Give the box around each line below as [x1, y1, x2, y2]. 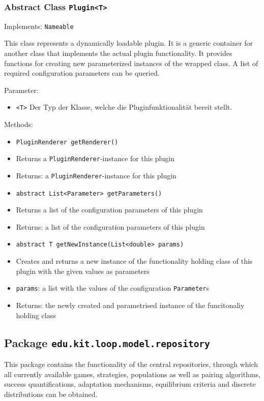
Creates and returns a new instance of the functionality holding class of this [16, 256, 253, 266]
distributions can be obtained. [4, 388, 98, 399]
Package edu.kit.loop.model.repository [4, 334, 210, 350]
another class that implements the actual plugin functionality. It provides [4, 48, 232, 58]
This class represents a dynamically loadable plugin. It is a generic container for [4, 38, 253, 48]
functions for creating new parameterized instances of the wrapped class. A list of [4, 57, 258, 68]
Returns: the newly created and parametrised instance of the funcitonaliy [16, 299, 245, 310]
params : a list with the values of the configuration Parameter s [16, 283, 209, 293]
